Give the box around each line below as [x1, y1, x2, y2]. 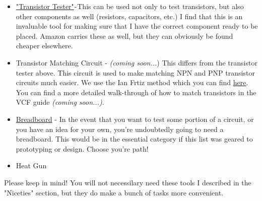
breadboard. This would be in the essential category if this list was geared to [16, 133, 253, 144]
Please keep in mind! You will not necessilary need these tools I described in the [4, 177, 251, 187]
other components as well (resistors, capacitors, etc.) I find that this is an [16, 11, 243, 21]
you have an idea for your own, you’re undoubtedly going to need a [16, 123, 224, 134]
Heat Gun [16, 160, 47, 171]
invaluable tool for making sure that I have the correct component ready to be [16, 21, 258, 31]
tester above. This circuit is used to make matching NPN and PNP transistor [16, 67, 255, 78]
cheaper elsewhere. [16, 40, 73, 51]
